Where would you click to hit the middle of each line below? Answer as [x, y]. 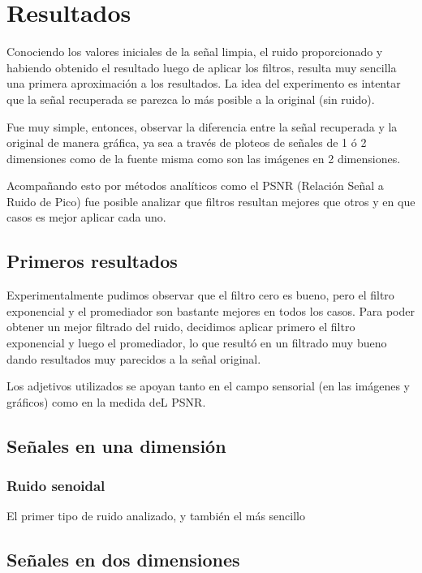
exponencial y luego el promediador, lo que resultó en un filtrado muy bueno [197, 343]
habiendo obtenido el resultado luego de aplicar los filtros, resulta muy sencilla [202, 67]
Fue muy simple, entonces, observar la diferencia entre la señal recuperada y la [202, 126]
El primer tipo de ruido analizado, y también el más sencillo [156, 516]
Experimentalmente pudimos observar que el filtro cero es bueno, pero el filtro [200, 295]
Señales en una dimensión [116, 445]
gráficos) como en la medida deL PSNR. [106, 401]
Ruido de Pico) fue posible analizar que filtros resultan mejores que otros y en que [211, 201]
